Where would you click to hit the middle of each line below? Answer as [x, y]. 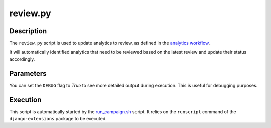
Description [28, 31]
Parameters [28, 74]
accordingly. [22, 59]
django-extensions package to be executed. [58, 119]
